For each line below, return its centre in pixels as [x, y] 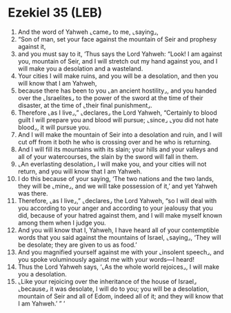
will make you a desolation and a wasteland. [80, 68]
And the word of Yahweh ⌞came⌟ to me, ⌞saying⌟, [88, 32]
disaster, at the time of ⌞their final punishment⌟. [85, 105]
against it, [32, 46]
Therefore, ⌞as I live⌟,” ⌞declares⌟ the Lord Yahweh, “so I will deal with [117, 200]
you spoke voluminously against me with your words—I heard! [106, 259]
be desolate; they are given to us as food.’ [77, 245]
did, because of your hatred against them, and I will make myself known [120, 215]
